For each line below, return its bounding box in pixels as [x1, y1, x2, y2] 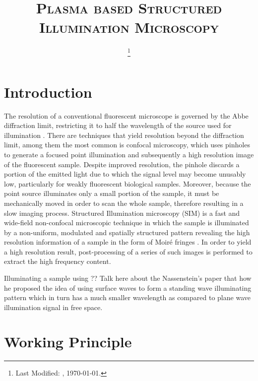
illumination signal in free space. [4, 302, 103, 312]
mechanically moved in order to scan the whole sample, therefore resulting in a [4, 197, 244, 208]
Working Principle [4, 331, 132, 351]
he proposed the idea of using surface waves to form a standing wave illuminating [4, 282, 252, 293]
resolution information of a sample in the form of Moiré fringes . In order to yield [4, 237, 252, 247]
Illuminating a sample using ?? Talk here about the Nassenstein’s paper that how [4, 273, 252, 283]
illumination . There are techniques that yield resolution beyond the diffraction [4, 129, 244, 140]
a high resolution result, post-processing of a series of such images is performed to [4, 246, 253, 256]
